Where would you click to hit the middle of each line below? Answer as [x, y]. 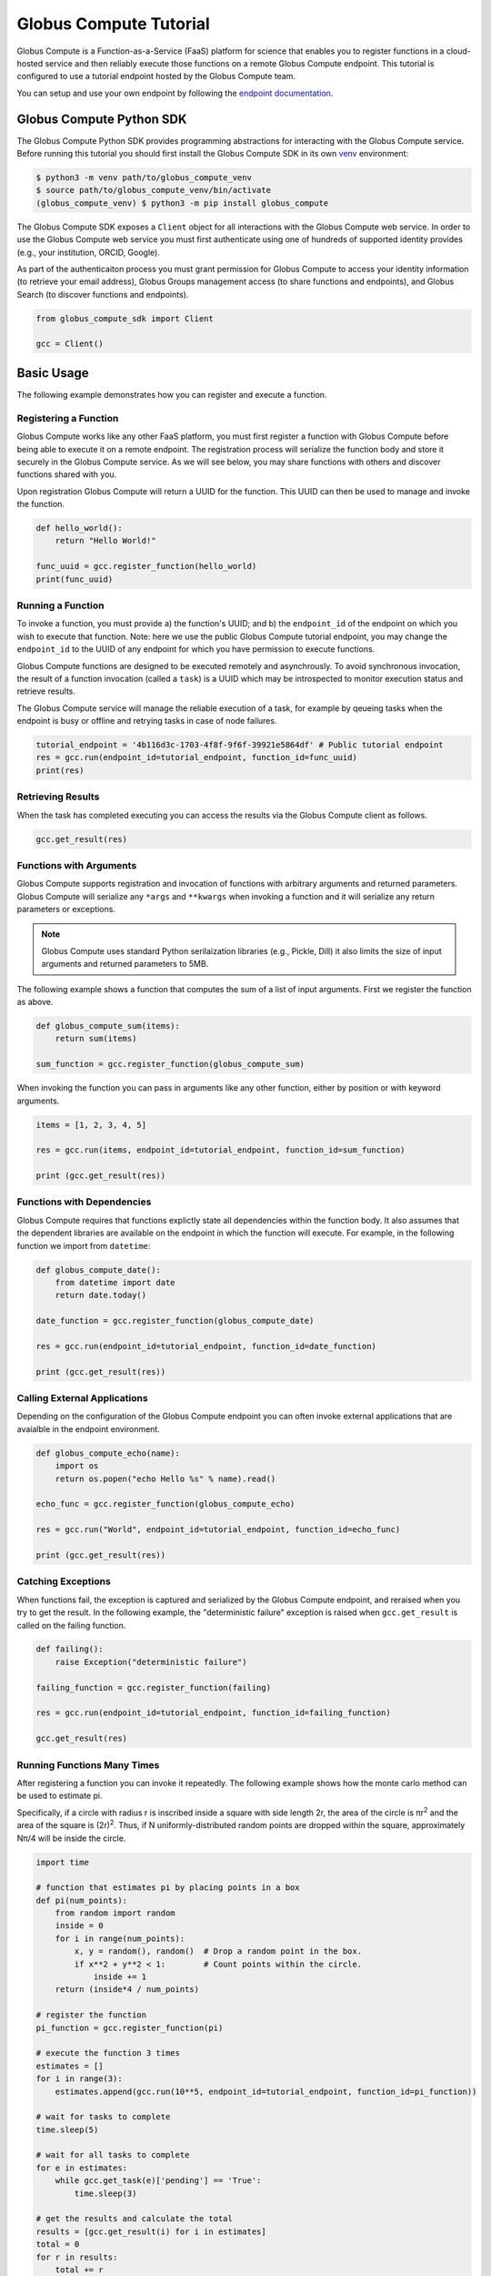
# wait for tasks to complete [103, 2117]
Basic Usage [53, 373]
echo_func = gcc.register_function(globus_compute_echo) [165, 1504]
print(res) [60, 770]
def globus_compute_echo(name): [108, 1453]
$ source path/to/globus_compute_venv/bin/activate [154, 190]
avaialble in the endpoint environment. [89, 1428]
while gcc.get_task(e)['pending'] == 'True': [158, 2181]
